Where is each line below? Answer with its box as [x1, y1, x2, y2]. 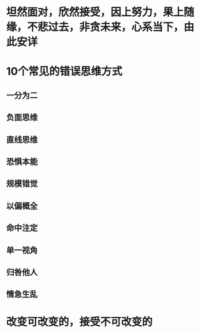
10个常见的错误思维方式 [6, 65, 122, 78]
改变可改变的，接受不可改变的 [6, 315, 153, 329]
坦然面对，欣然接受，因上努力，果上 [6, 5, 184, 19]
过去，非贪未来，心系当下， [48, 20, 184, 34]
